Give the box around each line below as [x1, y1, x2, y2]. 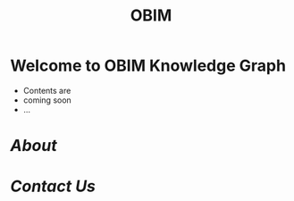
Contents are [22, 85, 71, 96]
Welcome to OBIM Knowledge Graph [10, 55, 287, 76]
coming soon [22, 95, 72, 105]
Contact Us [10, 176, 97, 197]
